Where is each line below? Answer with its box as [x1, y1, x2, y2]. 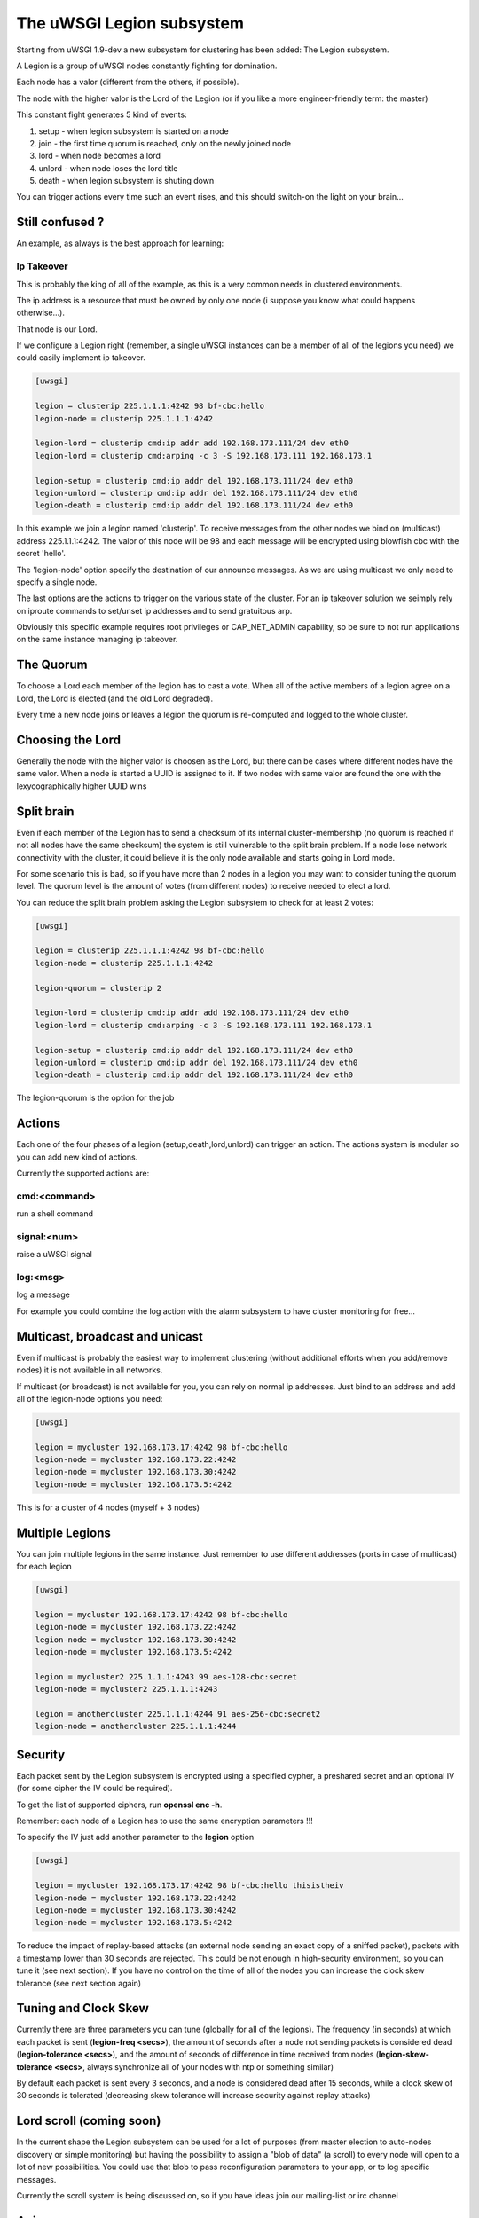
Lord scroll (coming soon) [16, 2113, 161, 2128]
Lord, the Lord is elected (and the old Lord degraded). [16, 693, 214, 704]
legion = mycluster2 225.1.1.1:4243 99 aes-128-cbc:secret [35, 1671, 297, 1681]
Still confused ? [16, 215, 105, 230]
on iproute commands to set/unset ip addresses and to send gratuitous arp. [16, 605, 293, 616]
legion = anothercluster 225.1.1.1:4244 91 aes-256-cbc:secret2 [35, 1709, 321, 1719]
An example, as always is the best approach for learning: [16, 238, 224, 248]
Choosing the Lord [16, 732, 122, 747]
